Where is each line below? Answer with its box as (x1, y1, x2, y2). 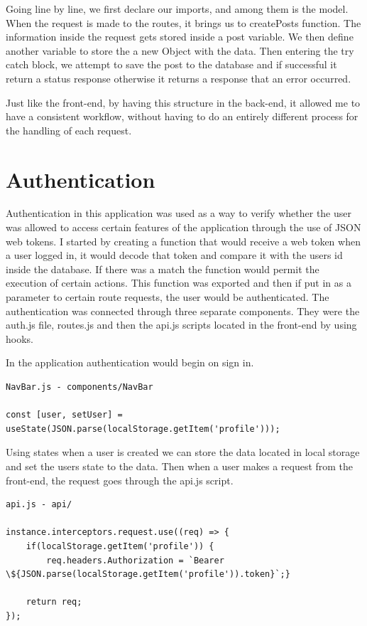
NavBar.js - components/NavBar (6, 382, 153, 392)
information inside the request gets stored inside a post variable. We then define (6, 29, 354, 44)
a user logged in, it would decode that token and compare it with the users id (6, 248, 343, 262)
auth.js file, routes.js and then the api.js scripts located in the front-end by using (6, 317, 357, 332)
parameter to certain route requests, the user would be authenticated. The (6, 290, 329, 304)
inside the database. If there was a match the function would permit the (6, 261, 319, 276)
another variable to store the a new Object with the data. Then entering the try (6, 43, 354, 58)
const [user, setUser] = (6, 410, 123, 420)
